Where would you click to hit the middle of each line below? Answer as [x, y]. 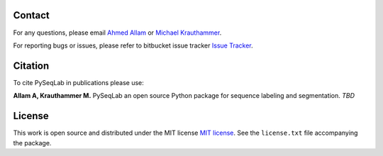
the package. [32, 143]
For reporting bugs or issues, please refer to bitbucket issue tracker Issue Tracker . [133, 45]
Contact [31, 15]
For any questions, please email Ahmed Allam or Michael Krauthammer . [117, 33]
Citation [31, 66]
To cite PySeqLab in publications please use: [79, 82]
